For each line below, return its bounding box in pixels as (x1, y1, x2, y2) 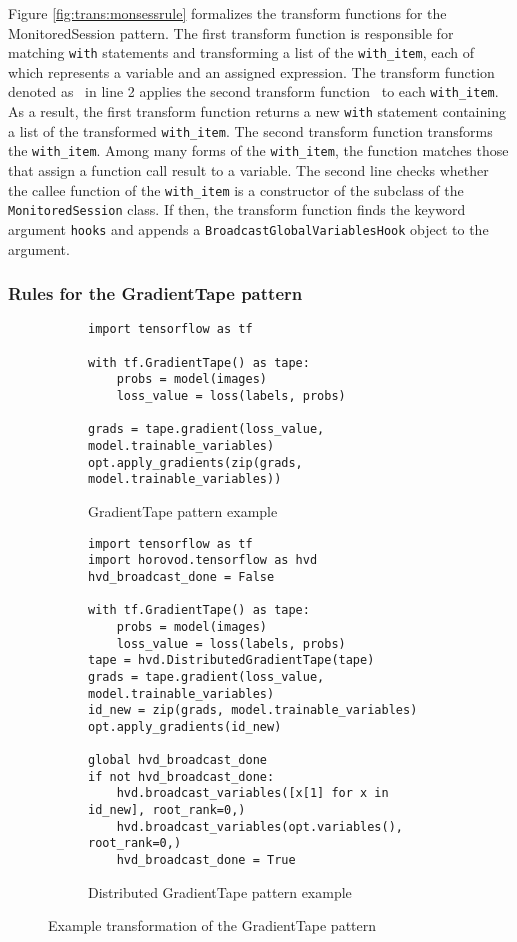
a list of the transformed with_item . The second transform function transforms (8, 120, 493, 141)
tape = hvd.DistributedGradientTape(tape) (88, 653, 375, 668)
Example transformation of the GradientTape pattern (48, 915, 377, 936)
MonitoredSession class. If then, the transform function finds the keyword (8, 199, 466, 220)
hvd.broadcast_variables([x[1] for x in (116, 786, 389, 801)
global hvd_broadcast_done (88, 753, 267, 768)
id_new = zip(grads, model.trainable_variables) (88, 703, 418, 718)
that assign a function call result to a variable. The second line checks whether (8, 160, 489, 181)
